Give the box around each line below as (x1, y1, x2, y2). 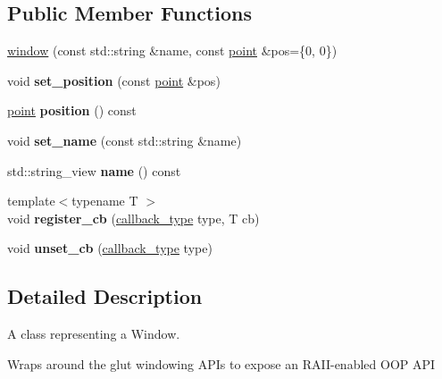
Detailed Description (7, 282, 203, 310)
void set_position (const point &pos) (7, 71, 221, 89)
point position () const (7, 101, 137, 120)
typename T (71, 191, 138, 210)
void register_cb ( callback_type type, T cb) (7, 208, 260, 227)
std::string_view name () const (7, 161, 181, 180)
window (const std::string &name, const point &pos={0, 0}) (7, 41, 338, 60)
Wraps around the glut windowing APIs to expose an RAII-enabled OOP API (7, 354, 436, 373)
